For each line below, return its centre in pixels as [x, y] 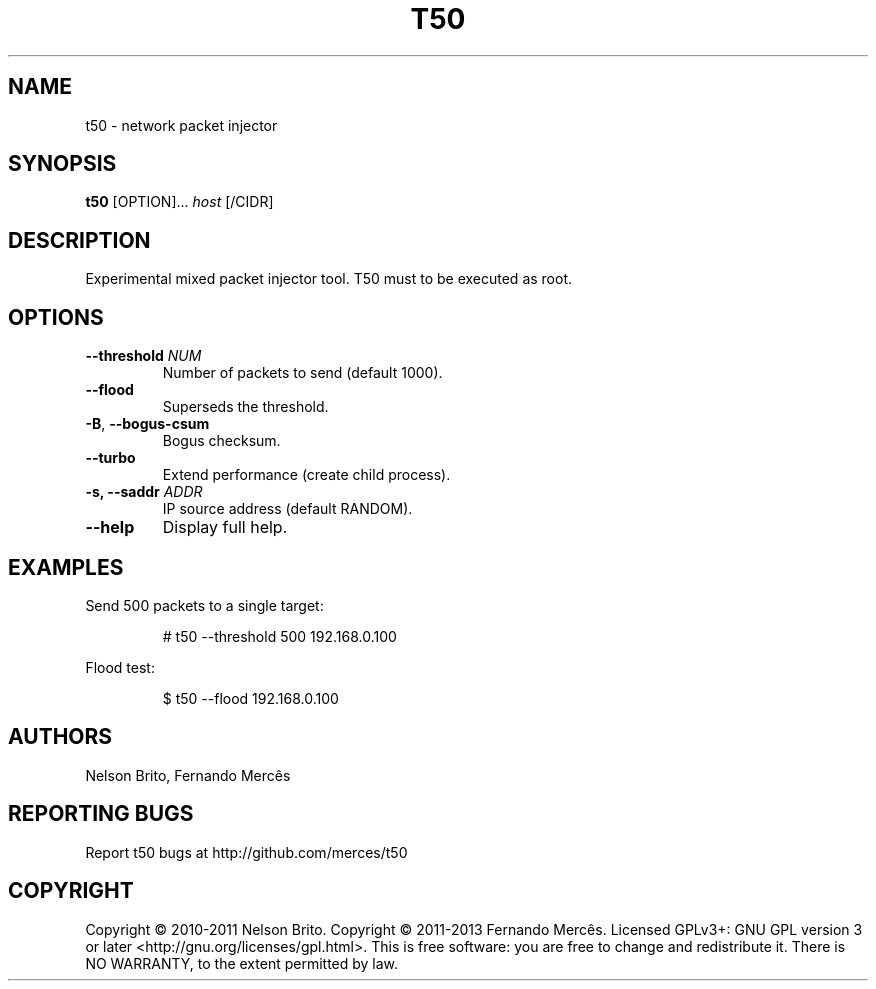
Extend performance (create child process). [306, 475]
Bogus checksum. [221, 441]
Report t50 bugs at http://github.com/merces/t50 [246, 852]
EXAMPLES [66, 567]
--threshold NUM [143, 356]
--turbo [110, 458]
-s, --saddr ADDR [144, 492]
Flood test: [120, 667]
